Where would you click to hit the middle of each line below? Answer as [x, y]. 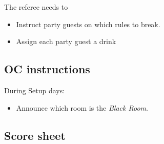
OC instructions [47, 69]
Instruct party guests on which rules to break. [88, 24]
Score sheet [35, 135]
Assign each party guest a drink [66, 41]
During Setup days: [35, 90]
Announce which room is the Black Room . [82, 107]
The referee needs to [36, 7]
